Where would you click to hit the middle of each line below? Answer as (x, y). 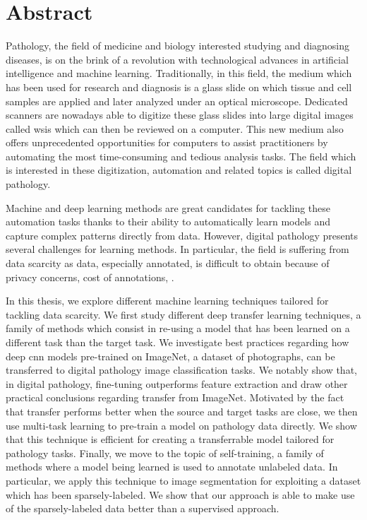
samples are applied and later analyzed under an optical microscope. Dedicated (177, 101)
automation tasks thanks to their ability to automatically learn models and (168, 221)
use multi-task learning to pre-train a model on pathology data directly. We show (181, 425)
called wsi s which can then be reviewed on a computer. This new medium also (175, 128)
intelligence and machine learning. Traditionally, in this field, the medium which (179, 73)
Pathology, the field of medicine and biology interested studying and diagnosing (178, 46)
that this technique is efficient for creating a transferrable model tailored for (170, 439)
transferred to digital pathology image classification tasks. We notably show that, (181, 370)
